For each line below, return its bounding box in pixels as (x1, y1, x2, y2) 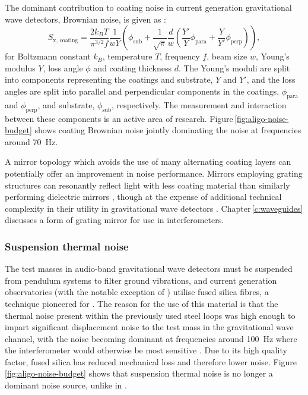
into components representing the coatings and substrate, (5, 73, 213, 86)
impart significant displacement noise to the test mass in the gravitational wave (5, 321, 294, 333)
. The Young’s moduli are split (178, 61, 290, 74)
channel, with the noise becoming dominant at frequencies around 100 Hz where (5, 332, 297, 344)
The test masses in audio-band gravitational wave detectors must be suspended (5, 262, 293, 275)
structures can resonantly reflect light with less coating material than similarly (5, 178, 290, 191)
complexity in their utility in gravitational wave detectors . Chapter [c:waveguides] (5, 202, 303, 214)
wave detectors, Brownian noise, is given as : (5, 12, 166, 25)
